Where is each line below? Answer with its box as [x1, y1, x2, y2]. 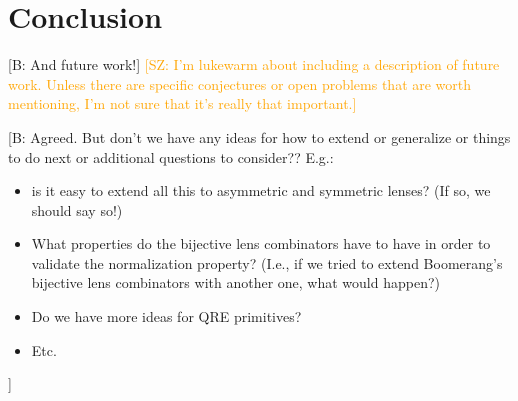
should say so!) [31, 199, 123, 220]
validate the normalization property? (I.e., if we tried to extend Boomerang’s [31, 252, 503, 273]
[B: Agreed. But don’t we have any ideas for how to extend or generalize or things [8, 126, 511, 147]
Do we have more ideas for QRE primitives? [31, 306, 302, 327]
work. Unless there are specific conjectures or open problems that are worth [8, 73, 472, 94]
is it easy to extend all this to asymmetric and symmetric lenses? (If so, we [31, 180, 491, 201]
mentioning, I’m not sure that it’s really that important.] [8, 93, 357, 114]
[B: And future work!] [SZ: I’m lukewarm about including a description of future [8, 54, 500, 75]
